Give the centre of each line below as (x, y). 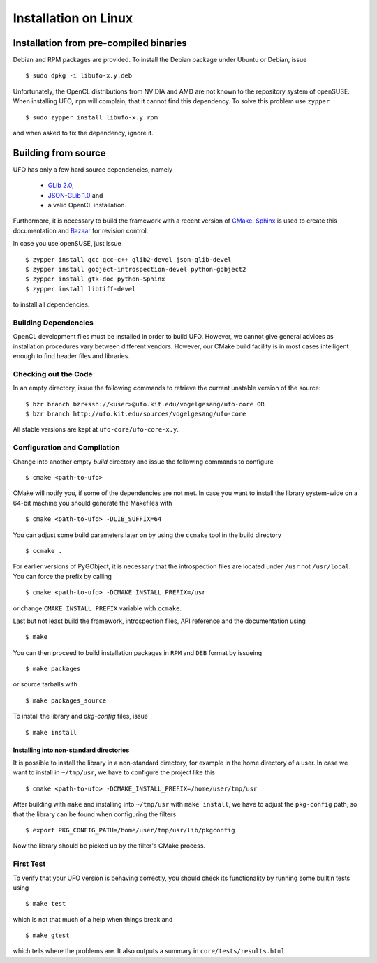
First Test (29, 864)
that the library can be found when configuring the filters (95, 814)
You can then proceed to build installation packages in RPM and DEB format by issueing (138, 652)
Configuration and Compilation (66, 448)
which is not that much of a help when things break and (93, 919)
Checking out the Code (53, 374)
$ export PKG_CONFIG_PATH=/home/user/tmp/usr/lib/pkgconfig (130, 830)
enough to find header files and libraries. (72, 356)
